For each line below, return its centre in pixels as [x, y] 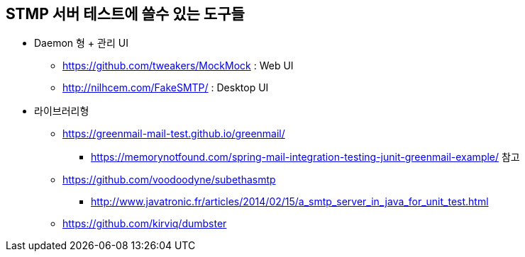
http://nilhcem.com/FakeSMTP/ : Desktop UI [166, 88]
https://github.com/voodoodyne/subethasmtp [169, 180]
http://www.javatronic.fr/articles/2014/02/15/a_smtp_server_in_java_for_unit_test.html [290, 202]
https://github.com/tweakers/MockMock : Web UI [178, 66]
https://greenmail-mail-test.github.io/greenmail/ [174, 134]
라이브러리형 [62, 111]
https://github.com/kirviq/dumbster [145, 224]
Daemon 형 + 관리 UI [81, 43]
